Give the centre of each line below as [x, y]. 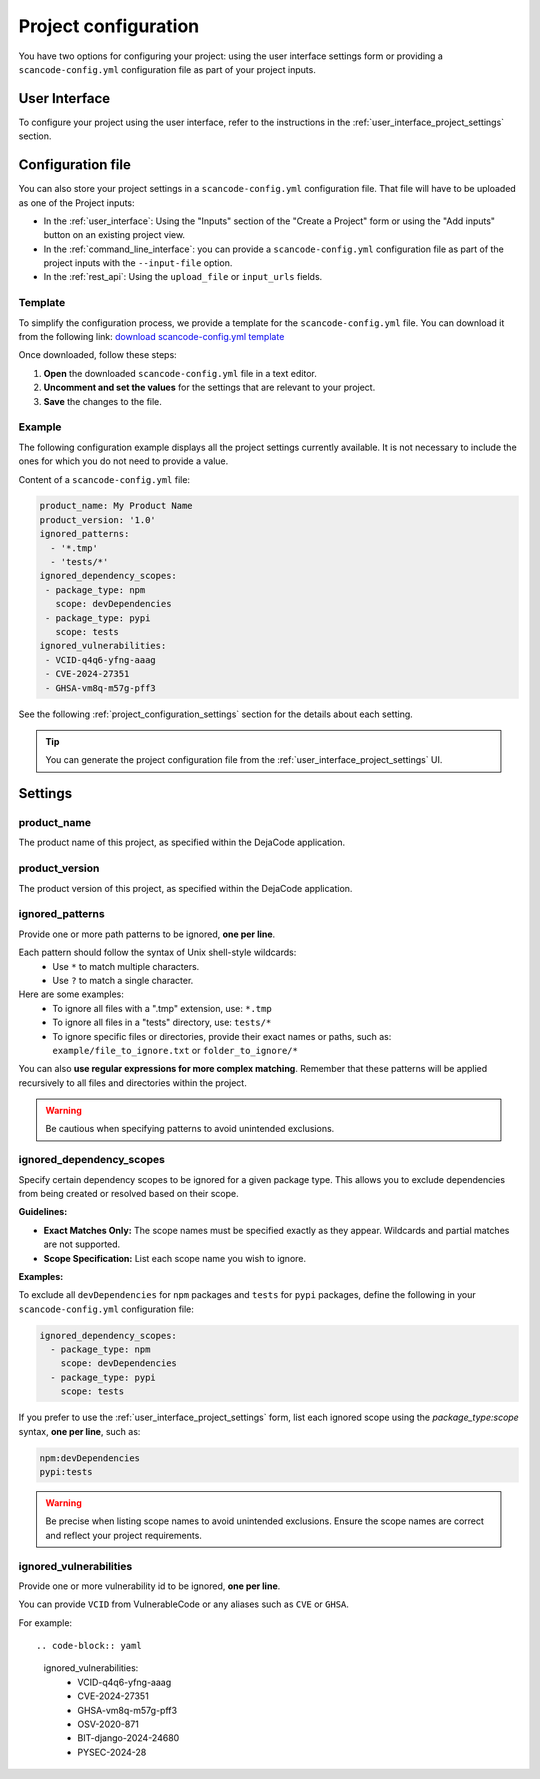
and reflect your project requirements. [123, 1535]
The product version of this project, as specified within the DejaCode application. [185, 888]
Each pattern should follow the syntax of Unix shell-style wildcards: [157, 952]
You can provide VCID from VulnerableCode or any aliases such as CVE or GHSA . [184, 1604]
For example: [45, 1622]
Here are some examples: [71, 994]
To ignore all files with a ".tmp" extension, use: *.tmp [162, 1008]
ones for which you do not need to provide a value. [123, 461]
